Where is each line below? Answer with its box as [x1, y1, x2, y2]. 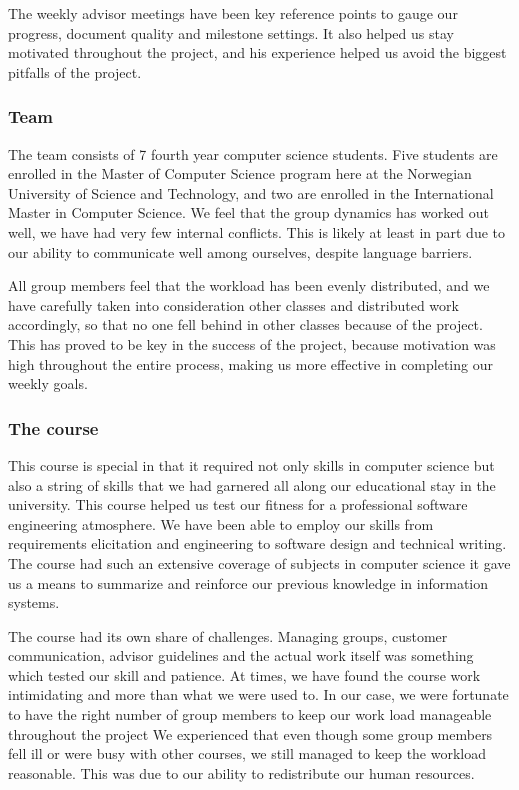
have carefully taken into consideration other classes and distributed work [8, 294, 459, 315]
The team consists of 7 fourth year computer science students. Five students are [8, 143, 498, 164]
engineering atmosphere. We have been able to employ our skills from [8, 513, 434, 534]
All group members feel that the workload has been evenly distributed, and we [8, 275, 490, 296]
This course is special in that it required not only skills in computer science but [8, 454, 495, 475]
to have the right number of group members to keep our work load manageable [8, 704, 492, 725]
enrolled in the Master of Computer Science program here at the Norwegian [8, 163, 472, 184]
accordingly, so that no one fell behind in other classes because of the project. [8, 314, 483, 335]
